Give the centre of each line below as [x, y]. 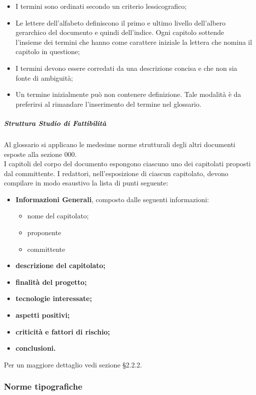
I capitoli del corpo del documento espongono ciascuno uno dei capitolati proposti [128, 164]
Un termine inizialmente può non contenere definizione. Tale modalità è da [128, 94]
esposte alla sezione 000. [40, 154]
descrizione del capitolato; [61, 265]
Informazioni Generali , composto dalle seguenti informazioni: [112, 199]
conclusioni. [36, 348]
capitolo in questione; [48, 51]
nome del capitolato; [58, 216]
